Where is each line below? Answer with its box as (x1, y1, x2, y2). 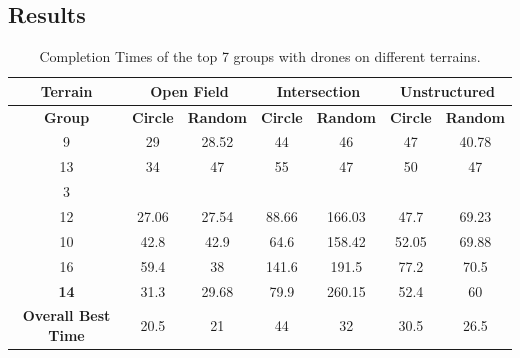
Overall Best (22, 305, 111, 326)
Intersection (276, 80, 361, 101)
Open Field (150, 80, 229, 101)
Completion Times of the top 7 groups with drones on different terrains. (39, 46, 481, 67)
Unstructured (400, 80, 495, 101)
